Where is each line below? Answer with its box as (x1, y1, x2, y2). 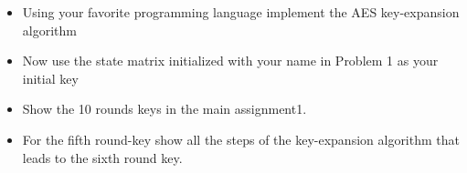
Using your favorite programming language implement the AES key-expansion (22, 3, 460, 21)
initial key (22, 68, 79, 87)
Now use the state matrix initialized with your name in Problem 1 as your (22, 51, 439, 70)
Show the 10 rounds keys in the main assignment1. (22, 99, 307, 118)
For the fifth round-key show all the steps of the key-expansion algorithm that (22, 129, 460, 148)
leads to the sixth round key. (22, 148, 183, 167)
